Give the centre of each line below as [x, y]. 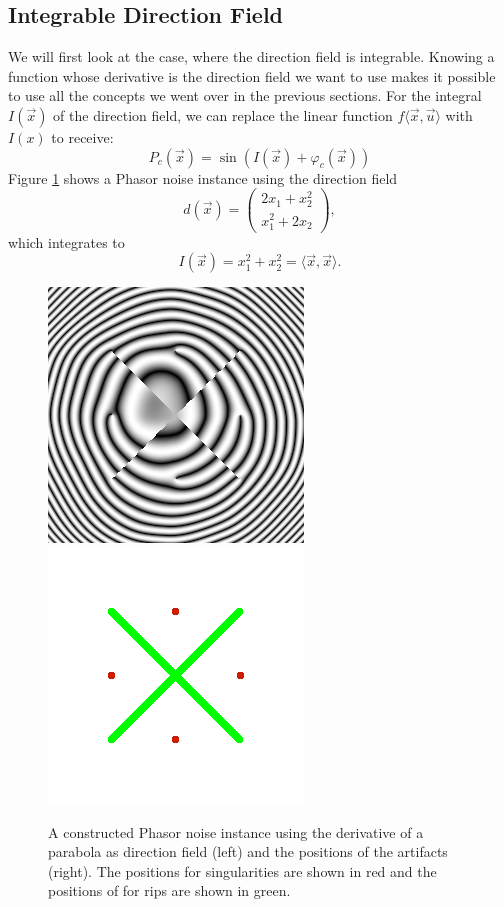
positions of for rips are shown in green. [169, 890]
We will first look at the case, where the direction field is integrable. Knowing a [251, 56]
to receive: [82, 136]
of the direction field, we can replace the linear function [223, 114]
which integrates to [66, 241]
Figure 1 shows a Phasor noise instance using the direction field [203, 177]
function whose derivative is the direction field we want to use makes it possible [252, 75]
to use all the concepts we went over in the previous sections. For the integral [245, 95]
